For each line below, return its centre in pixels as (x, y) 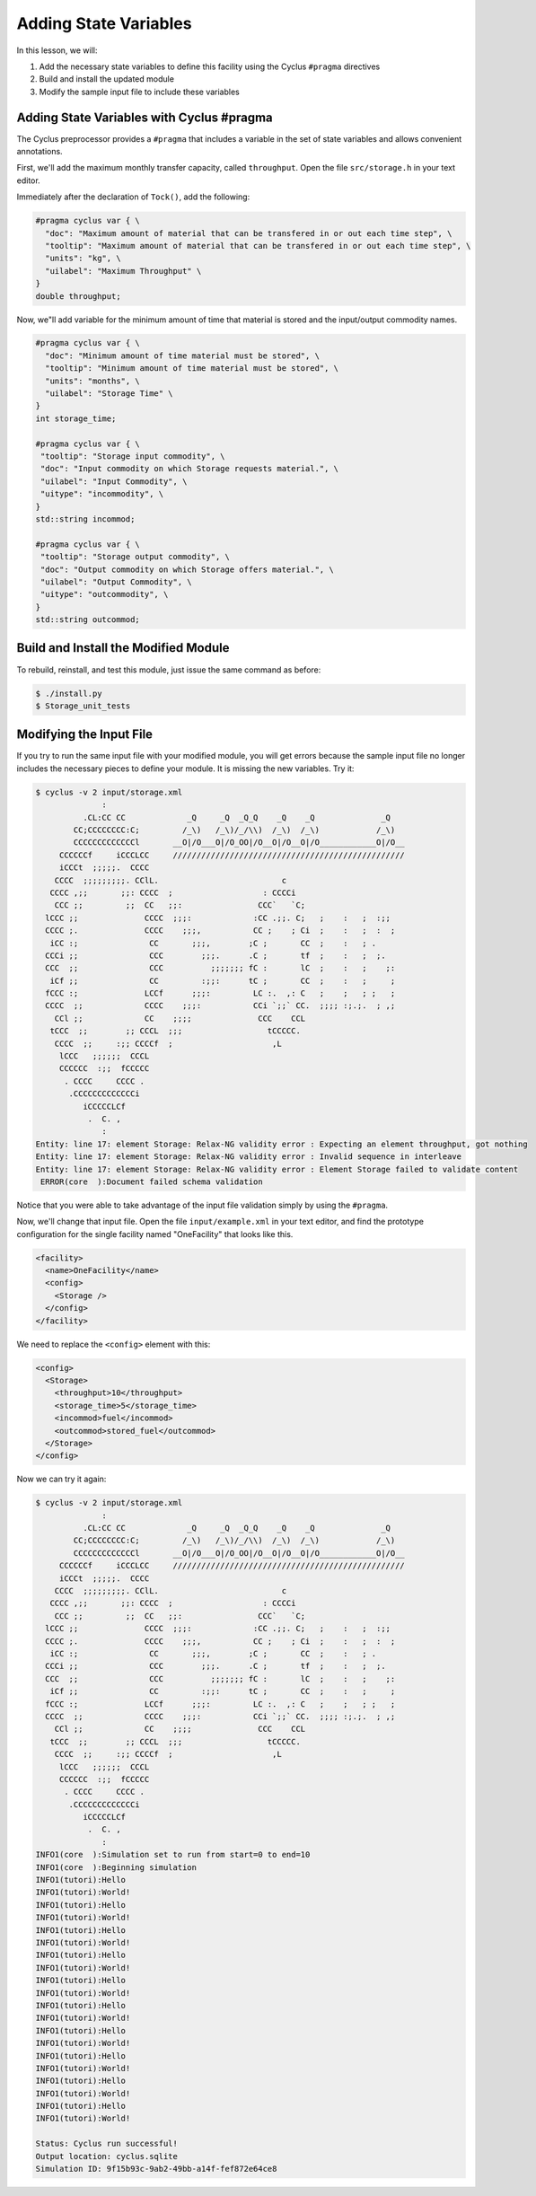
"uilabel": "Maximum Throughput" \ (123, 271)
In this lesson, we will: (57, 50)
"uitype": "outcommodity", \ (105, 594)
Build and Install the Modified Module (123, 648)
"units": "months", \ (93, 381)
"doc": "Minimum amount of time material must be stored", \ (183, 356)
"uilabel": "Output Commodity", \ (116, 582)
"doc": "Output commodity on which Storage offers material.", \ (187, 569)
